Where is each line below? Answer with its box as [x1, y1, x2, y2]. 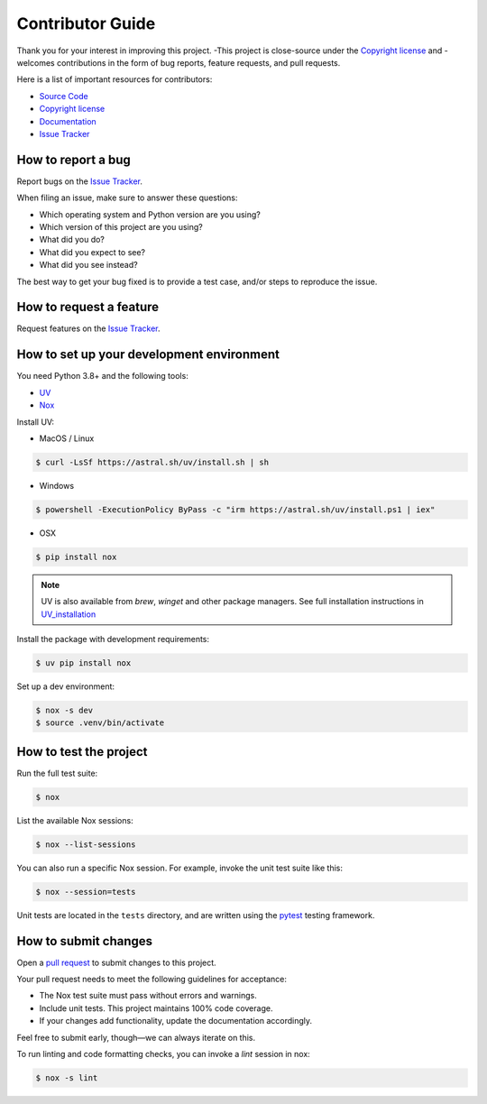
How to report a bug [16, 152, 131, 167]
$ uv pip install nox [35, 658, 132, 667]
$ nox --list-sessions [35, 839, 136, 850]
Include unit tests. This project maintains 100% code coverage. [39, 1002, 273, 1014]
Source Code [39, 90, 89, 101]
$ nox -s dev [35, 704, 94, 715]
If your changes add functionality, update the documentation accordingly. [39, 1016, 313, 1026]
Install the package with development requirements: [16, 633, 210, 644]
